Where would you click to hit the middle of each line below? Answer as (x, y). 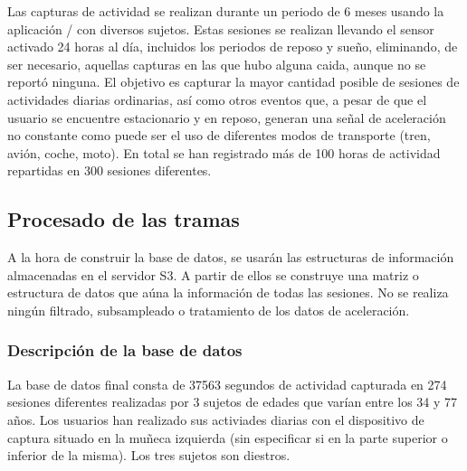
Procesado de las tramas (124, 219)
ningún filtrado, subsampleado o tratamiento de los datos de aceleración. (209, 310)
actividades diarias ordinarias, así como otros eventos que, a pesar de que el (217, 99)
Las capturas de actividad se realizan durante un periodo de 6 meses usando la (226, 11)
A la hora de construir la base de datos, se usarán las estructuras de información (231, 257)
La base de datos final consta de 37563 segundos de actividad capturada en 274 (227, 384)
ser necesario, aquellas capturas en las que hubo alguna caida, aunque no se (217, 64)
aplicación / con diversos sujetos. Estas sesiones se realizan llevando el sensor (221, 28)
